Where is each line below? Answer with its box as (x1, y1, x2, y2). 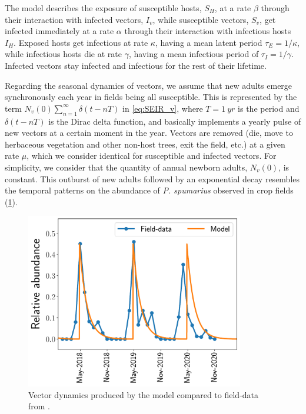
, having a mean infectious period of (128, 48, 259, 60)
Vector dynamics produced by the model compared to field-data (28, 388, 259, 400)
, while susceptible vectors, (152, 13, 249, 25)
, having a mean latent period (155, 36, 262, 48)
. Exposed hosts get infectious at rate (14, 36, 148, 48)
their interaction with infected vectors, (5, 13, 144, 25)
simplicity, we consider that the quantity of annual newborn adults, (5, 161, 248, 173)
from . (28, 400, 51, 412)
